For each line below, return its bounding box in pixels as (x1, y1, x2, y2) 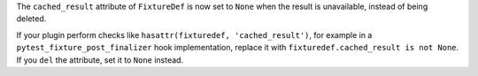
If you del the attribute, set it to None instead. (16, 54, 184, 65)
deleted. (16, 13, 47, 24)
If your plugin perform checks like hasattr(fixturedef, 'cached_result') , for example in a (16, 29, 373, 40)
